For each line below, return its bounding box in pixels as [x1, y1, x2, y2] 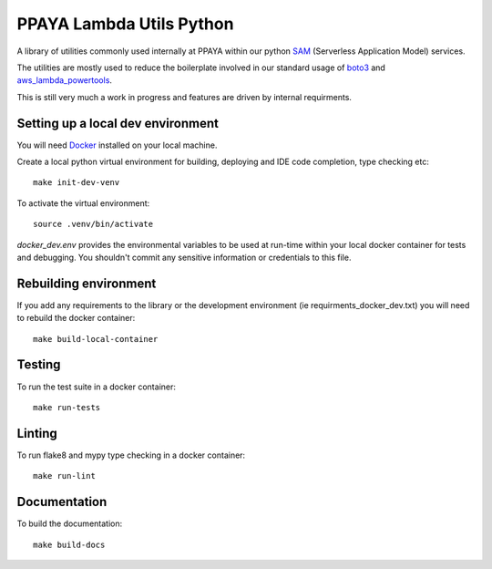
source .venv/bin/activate [33, 219, 154, 230]
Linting [16, 425, 58, 441]
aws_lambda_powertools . [16, 75, 113, 86]
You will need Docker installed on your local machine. [16, 140, 218, 150]
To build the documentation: [16, 518, 123, 529]
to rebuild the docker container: [16, 313, 136, 324]
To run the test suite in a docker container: [16, 381, 177, 392]
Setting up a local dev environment [16, 115, 219, 131]
